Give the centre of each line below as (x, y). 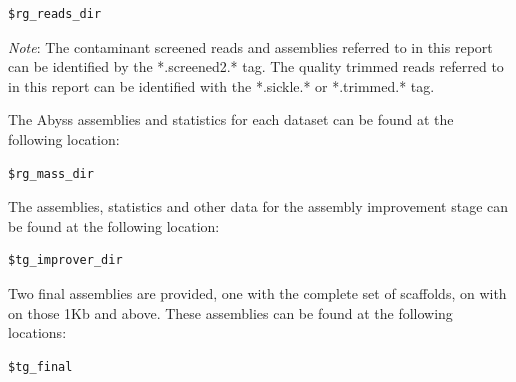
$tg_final (40, 366)
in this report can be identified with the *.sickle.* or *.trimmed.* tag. (221, 85)
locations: (37, 332)
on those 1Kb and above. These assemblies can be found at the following (230, 312)
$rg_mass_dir (51, 173)
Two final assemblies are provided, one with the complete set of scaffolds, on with (257, 292)
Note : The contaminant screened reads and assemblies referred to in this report (250, 46)
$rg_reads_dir (55, 14)
